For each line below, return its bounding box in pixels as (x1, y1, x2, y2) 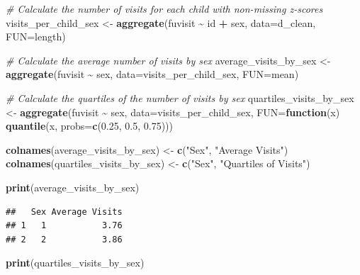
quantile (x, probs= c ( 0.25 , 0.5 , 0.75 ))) (6, 118, 174, 133)
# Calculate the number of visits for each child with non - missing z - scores (6, 1, 323, 16)
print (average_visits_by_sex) (6, 179, 140, 194)
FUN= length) (6, 29, 66, 44)
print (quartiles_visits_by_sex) (6, 255, 145, 270)
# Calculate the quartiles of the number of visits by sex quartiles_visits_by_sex (6, 90, 354, 105)
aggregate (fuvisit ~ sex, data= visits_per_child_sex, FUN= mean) (6, 67, 299, 82)
